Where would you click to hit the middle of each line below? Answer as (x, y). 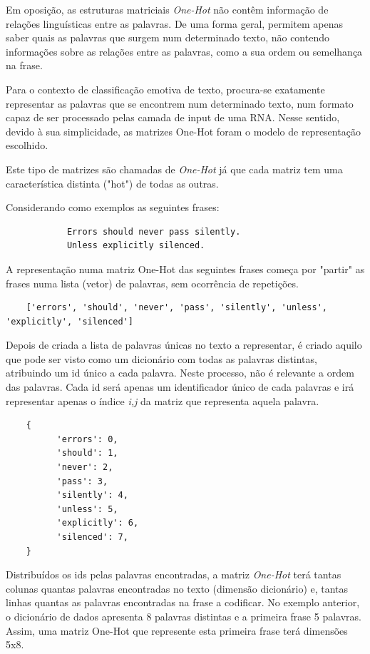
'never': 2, (85, 467)
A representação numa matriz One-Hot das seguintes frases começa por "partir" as (185, 269)
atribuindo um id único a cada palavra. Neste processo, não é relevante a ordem (180, 373)
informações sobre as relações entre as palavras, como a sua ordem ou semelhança (184, 51)
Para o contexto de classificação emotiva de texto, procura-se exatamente (165, 89)
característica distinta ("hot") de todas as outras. (112, 183)
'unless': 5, (87, 509)
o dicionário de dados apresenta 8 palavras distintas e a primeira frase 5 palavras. (184, 616)
